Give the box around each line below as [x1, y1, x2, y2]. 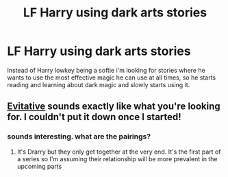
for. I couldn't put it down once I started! [7, 111, 181, 123]
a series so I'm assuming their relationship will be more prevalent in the [16, 154, 218, 163]
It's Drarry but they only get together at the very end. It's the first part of [16, 147, 221, 156]
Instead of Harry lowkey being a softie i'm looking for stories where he [7, 66, 205, 74]
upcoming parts [16, 162, 62, 170]
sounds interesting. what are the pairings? [7, 132, 151, 141]
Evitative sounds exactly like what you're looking [7, 101, 220, 113]
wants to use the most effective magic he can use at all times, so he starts [7, 73, 216, 82]
